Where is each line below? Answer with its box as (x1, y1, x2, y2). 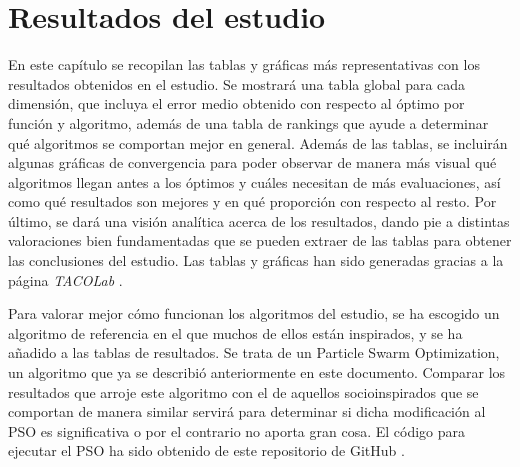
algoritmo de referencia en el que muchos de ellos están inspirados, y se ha (8, 322, 463, 343)
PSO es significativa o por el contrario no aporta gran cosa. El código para (8, 420, 466, 441)
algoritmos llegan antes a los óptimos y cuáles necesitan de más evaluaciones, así (8, 171, 501, 192)
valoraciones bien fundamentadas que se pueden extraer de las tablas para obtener (8, 230, 512, 251)
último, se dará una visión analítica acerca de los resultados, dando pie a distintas (8, 210, 510, 231)
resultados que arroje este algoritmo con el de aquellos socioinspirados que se (8, 381, 479, 402)
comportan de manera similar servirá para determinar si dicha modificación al (8, 401, 486, 422)
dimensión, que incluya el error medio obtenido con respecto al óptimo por (8, 93, 465, 114)
